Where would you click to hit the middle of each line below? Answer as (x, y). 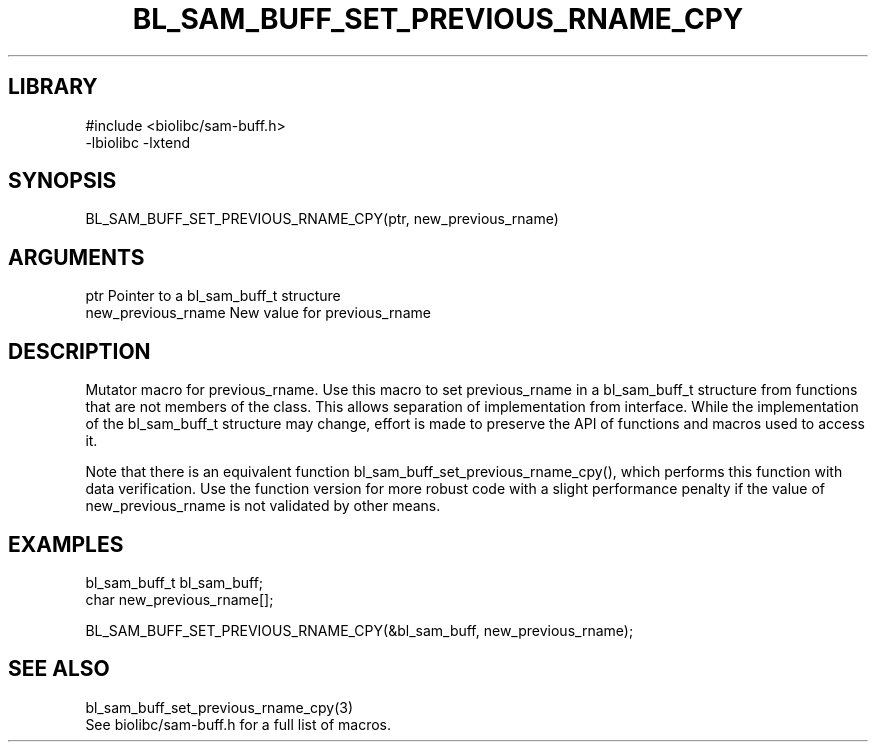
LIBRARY (53, 87)
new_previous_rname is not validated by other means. (263, 506)
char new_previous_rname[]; (179, 599)
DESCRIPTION (79, 351)
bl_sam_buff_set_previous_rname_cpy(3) (219, 707)
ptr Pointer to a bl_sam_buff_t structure (213, 296)
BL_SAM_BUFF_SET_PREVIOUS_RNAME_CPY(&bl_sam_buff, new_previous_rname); (359, 630)
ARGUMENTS (76, 257)
